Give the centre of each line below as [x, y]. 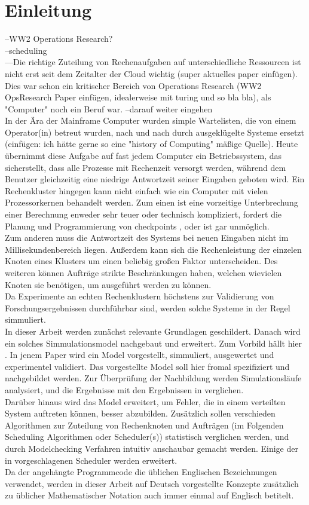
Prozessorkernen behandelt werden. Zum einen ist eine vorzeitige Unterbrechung [152, 202]
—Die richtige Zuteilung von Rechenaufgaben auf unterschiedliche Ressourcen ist [153, 62]
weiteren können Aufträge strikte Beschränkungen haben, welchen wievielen [143, 273]
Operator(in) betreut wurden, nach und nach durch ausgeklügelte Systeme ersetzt [154, 132]
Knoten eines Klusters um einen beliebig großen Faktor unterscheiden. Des [141, 261]
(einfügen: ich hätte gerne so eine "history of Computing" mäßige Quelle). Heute [152, 144]
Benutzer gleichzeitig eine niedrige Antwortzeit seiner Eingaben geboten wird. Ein [155, 179]
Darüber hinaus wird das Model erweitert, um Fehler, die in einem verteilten [145, 401]
